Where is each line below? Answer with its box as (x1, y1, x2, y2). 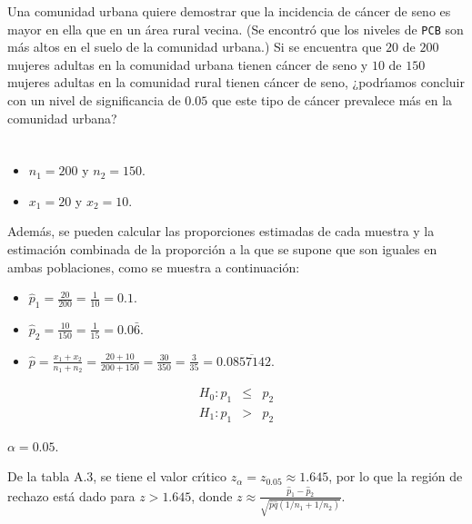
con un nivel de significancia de (7, 91, 181, 110)
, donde (191, 486, 233, 505)
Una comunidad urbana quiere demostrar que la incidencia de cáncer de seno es (7, 2, 451, 20)
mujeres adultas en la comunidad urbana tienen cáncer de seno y (7, 54, 368, 74)
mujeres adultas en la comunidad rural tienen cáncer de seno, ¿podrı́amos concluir (7, 73, 465, 92)
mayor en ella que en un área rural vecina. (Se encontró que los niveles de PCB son (7, 19, 464, 38)
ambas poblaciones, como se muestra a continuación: (7, 257, 300, 276)
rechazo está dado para (7, 486, 136, 505)
